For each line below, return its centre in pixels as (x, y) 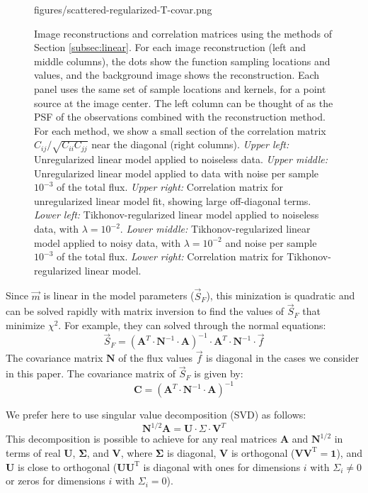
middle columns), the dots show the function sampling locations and (182, 61)
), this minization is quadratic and (281, 295)
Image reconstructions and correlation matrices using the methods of (183, 33)
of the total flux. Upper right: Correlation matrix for (170, 187)
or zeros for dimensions (56, 481)
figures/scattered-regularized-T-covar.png (123, 9)
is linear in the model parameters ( (119, 295)
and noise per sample (271, 242)
